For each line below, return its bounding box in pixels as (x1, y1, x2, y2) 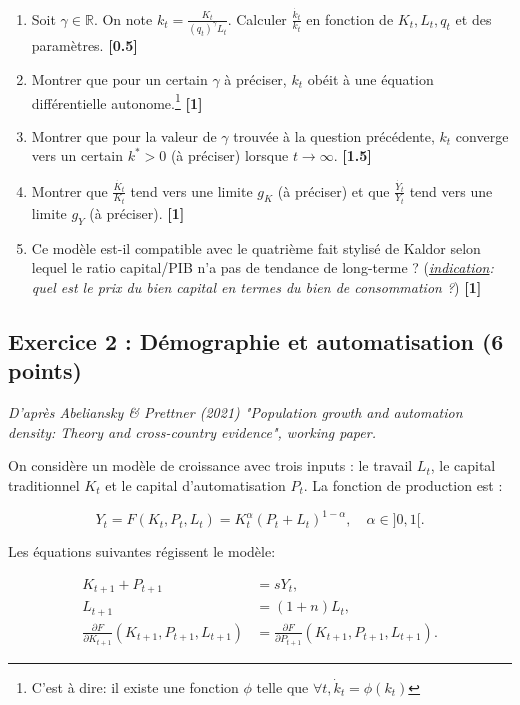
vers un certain (31, 145, 123, 166)
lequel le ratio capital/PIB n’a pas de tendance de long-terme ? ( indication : (31, 257, 494, 278)
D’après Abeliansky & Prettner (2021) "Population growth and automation (8, 402, 463, 423)
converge (455, 125, 509, 146)
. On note (93, 8, 153, 29)
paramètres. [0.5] (31, 35, 138, 56)
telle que (256, 676, 309, 697)
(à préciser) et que (277, 180, 390, 201)
